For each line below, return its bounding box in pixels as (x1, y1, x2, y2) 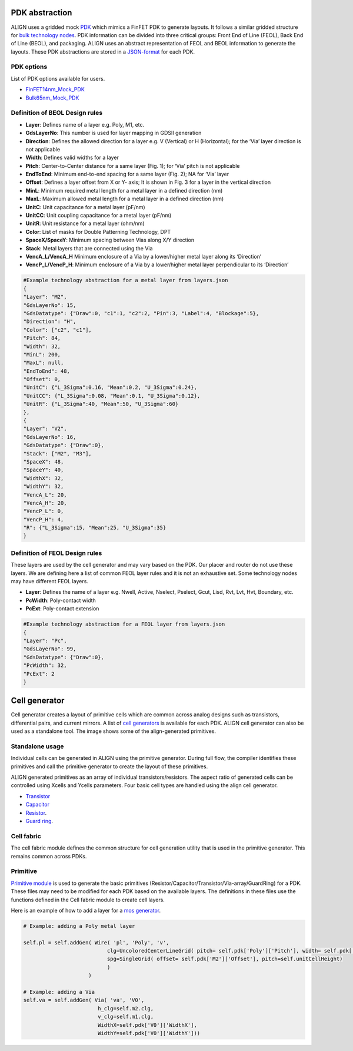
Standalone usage (11, 742, 64, 751)
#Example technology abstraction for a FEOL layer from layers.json (23, 621, 225, 627)
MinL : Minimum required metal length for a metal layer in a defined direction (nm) (25, 187, 223, 194)
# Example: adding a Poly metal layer (23, 923, 135, 929)
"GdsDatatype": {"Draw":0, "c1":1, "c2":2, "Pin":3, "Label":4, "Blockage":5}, (23, 310, 259, 316)
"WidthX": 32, (23, 475, 64, 481)
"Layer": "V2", (23, 425, 67, 432)
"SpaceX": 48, (23, 458, 64, 465)
